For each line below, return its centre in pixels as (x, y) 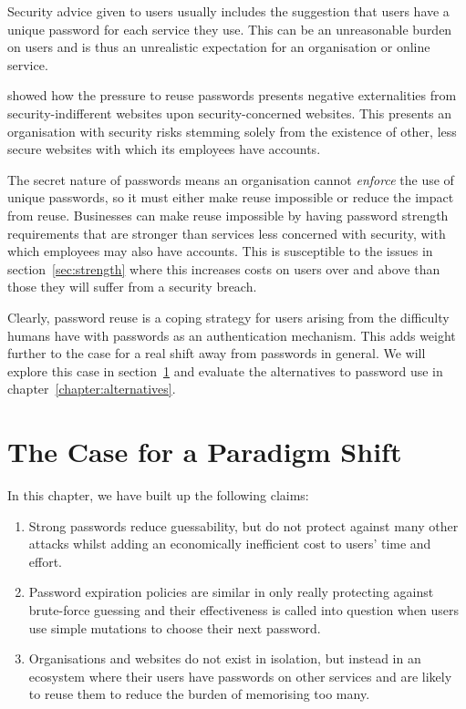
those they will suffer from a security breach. (132, 287)
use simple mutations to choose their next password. (175, 627)
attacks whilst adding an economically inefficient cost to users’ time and (230, 544)
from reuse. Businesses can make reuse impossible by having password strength (228, 215)
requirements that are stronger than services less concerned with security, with (227, 233)
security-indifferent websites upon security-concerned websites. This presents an (229, 113)
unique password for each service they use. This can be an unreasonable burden (230, 29)
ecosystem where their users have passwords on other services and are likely (240, 676)
